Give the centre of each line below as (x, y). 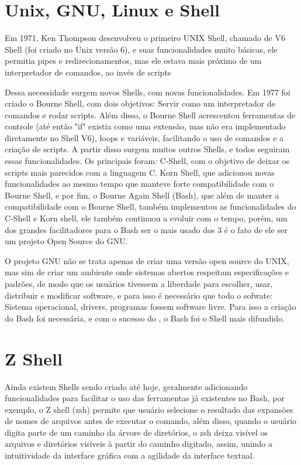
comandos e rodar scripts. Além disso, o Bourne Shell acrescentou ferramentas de (150, 114)
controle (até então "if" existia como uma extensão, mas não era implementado (145, 126)
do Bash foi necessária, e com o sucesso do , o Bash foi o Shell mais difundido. (145, 318)
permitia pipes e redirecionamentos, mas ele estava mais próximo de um (133, 61)
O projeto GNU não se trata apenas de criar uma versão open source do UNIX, (147, 260)
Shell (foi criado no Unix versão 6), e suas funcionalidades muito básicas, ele (141, 49)
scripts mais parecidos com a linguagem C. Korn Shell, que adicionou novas (140, 172)
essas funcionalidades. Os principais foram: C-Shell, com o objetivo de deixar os (147, 161)
